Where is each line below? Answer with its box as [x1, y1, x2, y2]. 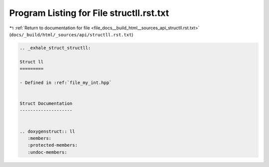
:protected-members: [27, 142, 78, 148]
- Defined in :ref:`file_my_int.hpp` [19, 80, 112, 85]
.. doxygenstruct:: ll [19, 128, 75, 134]
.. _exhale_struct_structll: [19, 45, 91, 51]
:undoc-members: [27, 149, 67, 155]
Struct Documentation [19, 101, 73, 106]
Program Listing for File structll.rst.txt [9, 7, 169, 18]
